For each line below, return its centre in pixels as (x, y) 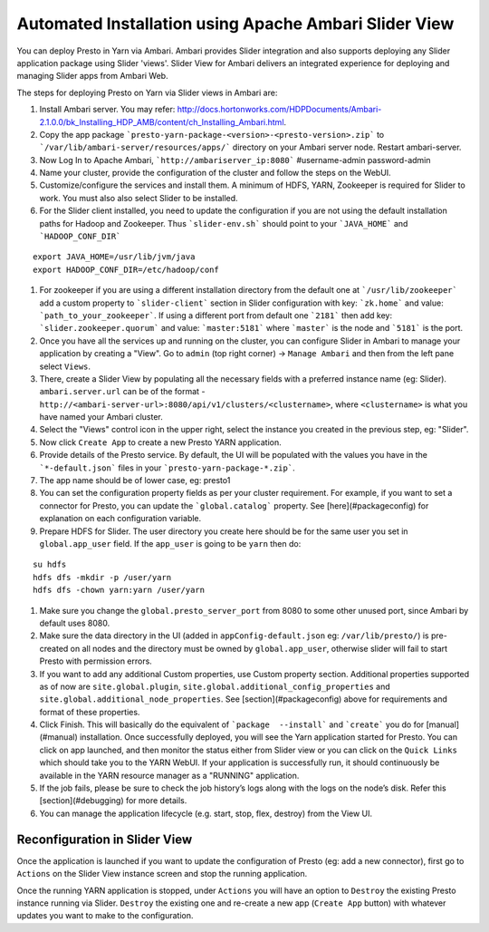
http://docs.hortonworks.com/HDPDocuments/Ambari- (279, 110)
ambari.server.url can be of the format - (122, 392)
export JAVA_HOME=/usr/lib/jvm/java (114, 257)
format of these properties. (90, 712)
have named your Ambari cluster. (101, 417)
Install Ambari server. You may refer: (107, 110)
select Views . (65, 366)
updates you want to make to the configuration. (105, 916)
